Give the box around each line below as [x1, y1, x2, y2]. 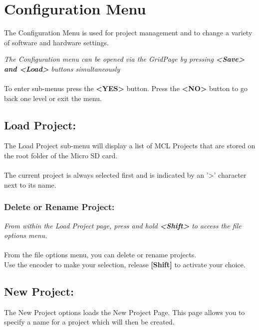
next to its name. [4, 179, 56, 190]
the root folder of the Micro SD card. [4, 150, 118, 161]
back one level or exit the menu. [4, 93, 102, 103]
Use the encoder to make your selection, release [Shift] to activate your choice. [4, 259, 246, 270]
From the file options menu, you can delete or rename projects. [4, 249, 197, 260]
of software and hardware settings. [4, 37, 109, 47]
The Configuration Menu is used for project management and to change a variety [4, 27, 253, 38]
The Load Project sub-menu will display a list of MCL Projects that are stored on [4, 140, 256, 151]
